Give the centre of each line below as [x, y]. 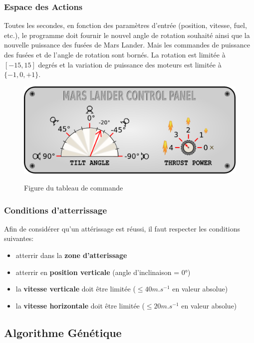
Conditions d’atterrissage [56, 210]
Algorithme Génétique [63, 332]
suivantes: [19, 238]
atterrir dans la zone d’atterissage [71, 255]
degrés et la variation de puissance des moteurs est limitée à [130, 64]
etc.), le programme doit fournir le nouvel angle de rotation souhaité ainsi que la [127, 35]
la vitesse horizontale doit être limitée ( [80, 305]
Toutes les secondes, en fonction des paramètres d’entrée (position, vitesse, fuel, [126, 25]
